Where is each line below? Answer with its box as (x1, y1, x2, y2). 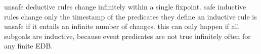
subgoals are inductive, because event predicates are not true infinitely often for (4, 30, 251, 41)
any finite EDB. (4, 40, 53, 51)
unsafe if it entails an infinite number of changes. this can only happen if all (4, 21, 239, 31)
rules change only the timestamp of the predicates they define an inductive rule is (4, 11, 257, 21)
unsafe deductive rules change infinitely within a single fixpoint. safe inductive (4, 1, 246, 11)
